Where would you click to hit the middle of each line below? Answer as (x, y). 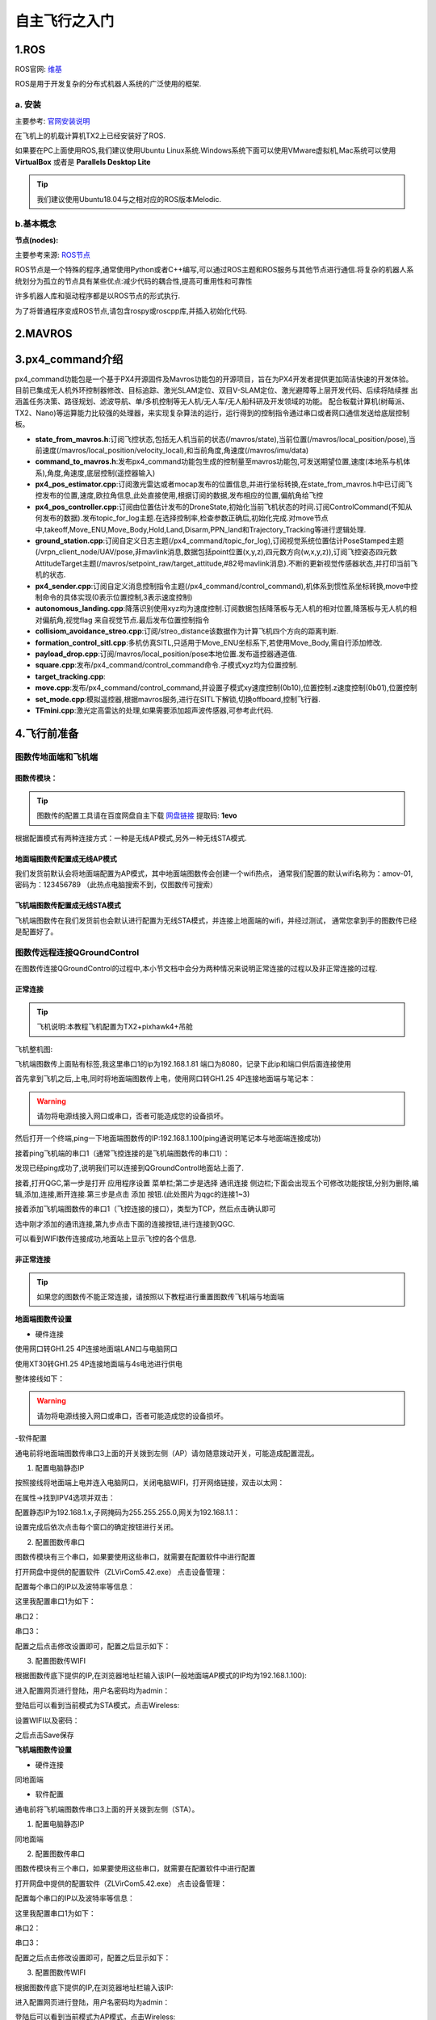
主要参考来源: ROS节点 (52, 255)
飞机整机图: (34, 1049)
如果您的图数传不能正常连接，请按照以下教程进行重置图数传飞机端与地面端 (160, 1296)
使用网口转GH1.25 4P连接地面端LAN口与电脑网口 (96, 1349)
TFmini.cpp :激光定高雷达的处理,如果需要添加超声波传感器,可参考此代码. (154, 710)
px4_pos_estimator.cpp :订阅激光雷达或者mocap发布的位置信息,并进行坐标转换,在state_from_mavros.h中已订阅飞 (224, 484)
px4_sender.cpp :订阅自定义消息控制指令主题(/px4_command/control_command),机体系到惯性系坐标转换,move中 (223, 586)
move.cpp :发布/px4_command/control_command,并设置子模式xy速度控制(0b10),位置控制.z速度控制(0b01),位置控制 (226, 688)
